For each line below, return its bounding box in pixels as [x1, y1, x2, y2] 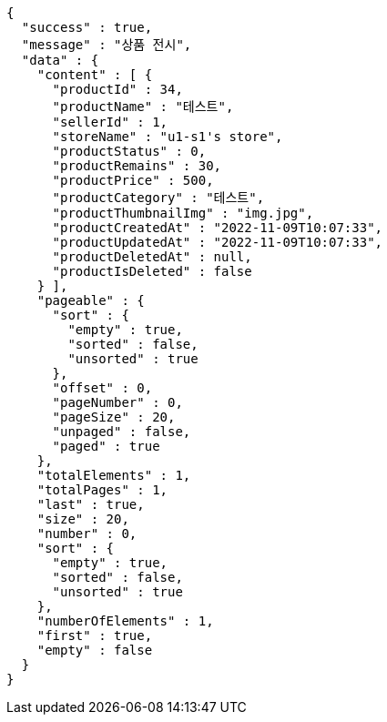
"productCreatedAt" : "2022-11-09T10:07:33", [52, 220, 383, 235]
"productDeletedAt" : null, [52, 249, 252, 264]
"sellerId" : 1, [52, 115, 168, 129]
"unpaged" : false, [52, 424, 191, 439]
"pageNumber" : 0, [52, 395, 183, 410]
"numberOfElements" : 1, [36, 614, 214, 628]
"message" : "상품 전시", [21, 37, 192, 52]
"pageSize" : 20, [52, 410, 176, 424]
